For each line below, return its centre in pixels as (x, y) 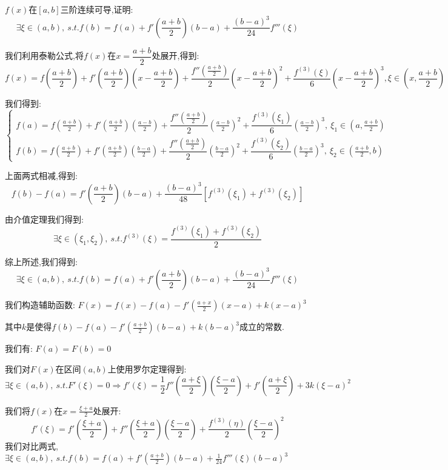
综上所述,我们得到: (41, 261)
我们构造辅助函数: (40, 305)
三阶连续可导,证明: (97, 9)
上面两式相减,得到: (41, 176)
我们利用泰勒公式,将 (44, 55)
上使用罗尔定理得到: (147, 368)
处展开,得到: (176, 55)
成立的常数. (262, 327)
